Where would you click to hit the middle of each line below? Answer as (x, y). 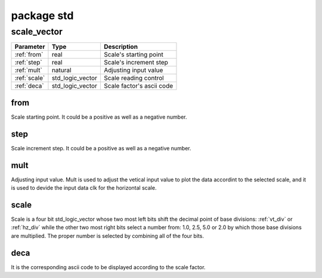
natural (61, 70)
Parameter (30, 47)
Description (121, 47)
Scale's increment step (136, 63)
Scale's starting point (134, 55)
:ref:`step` (28, 63)
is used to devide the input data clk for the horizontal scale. (84, 188)
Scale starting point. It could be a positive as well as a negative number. (99, 117)
